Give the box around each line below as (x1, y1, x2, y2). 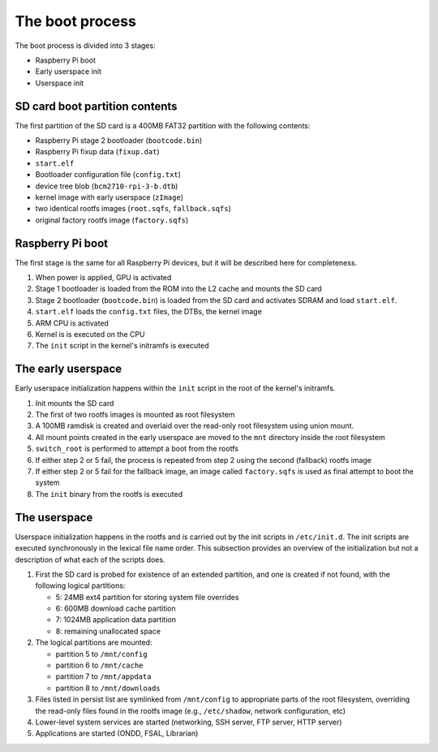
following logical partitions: (35, 581, 126, 590)
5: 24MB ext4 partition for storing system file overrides (55, 592, 239, 602)
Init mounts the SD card (35, 398, 114, 408)
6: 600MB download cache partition (55, 603, 176, 613)
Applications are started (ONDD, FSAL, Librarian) (35, 728, 199, 738)
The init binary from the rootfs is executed (35, 489, 183, 499)
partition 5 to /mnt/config (55, 649, 148, 659)
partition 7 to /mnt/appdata (55, 672, 152, 681)
